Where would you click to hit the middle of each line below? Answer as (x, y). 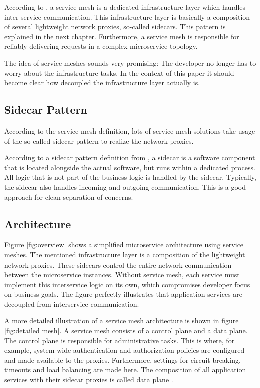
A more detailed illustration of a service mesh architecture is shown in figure (121, 320)
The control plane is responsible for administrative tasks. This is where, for (119, 340)
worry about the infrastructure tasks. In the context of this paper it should (119, 73)
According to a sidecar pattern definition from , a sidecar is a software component (130, 157)
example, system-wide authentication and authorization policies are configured (124, 350)
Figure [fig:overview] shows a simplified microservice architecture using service (124, 245)
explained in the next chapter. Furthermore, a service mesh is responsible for (122, 36)
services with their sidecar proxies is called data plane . (89, 380)
